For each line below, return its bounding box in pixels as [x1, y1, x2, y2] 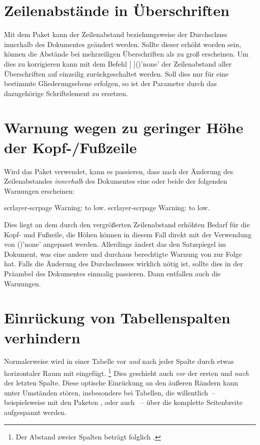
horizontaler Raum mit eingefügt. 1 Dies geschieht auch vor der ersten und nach [4, 366, 249, 378]
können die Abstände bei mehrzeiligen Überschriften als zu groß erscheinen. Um [4, 49, 248, 59]
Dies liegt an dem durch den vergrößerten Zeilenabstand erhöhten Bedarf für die [4, 219, 250, 229]
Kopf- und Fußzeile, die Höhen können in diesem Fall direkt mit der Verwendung [4, 229, 251, 239]
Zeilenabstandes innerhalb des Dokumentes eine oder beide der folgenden [4, 176, 227, 186]
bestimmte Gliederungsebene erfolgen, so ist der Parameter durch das [4, 78, 217, 89]
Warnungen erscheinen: [4, 185, 74, 196]
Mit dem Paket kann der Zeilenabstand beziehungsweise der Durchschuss [4, 29, 227, 40]
